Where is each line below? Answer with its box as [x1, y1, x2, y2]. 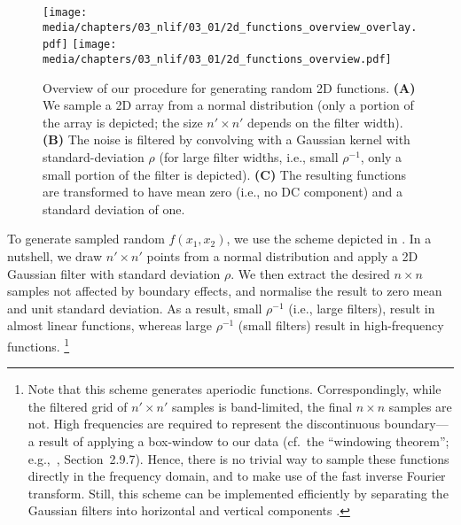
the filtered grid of [27, 397, 128, 415]
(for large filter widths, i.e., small [159, 148, 339, 166]
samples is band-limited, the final [171, 397, 353, 415]
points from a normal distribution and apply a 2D [146, 246, 418, 265]
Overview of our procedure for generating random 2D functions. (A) [43, 78, 416, 97]
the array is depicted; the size [43, 112, 203, 131]
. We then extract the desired [230, 264, 390, 282]
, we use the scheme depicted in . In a [226, 229, 432, 248]
